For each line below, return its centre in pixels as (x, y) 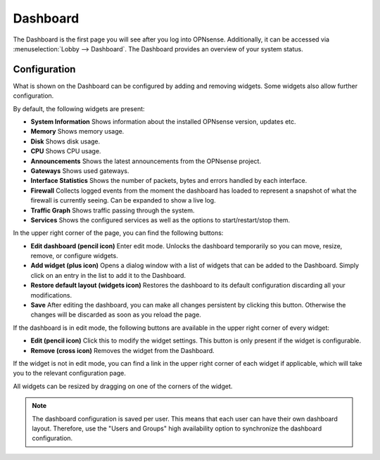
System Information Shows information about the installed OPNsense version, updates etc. (163, 122)
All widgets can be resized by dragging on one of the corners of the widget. (123, 386)
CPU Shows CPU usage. (66, 151)
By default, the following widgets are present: (79, 108)
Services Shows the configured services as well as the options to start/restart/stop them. (160, 220)
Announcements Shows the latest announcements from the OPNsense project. (146, 161)
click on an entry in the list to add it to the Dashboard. (108, 275)
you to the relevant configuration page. (70, 373)
